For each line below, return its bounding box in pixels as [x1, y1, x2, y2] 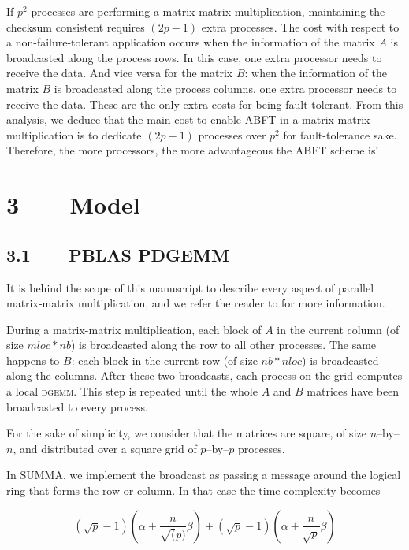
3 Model [6, 188, 140, 221]
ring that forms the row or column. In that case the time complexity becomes [6, 482, 381, 499]
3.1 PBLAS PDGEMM [6, 242, 229, 266]
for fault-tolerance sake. [283, 126, 397, 143]
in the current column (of [277, 321, 400, 337]
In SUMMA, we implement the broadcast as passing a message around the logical [6, 466, 401, 483]
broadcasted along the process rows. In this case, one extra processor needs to [6, 49, 382, 65]
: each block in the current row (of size [71, 351, 258, 368]
